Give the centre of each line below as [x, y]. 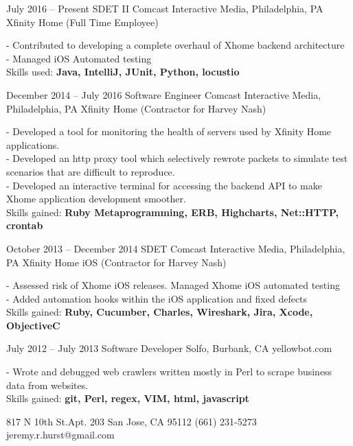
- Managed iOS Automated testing [79, 58]
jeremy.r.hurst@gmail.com [60, 435]
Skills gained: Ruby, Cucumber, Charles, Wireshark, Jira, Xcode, [160, 312]
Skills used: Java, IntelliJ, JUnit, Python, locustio [123, 72]
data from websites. [47, 385]
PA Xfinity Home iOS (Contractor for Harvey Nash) [116, 262]
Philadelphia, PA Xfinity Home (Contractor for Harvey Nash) [136, 108]
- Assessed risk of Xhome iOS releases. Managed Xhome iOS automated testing [173, 285]
